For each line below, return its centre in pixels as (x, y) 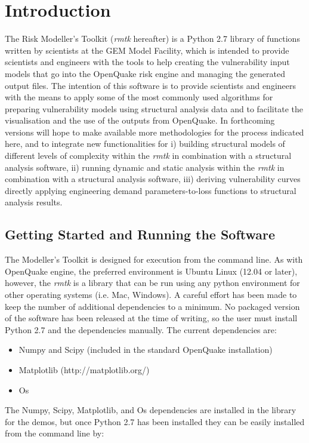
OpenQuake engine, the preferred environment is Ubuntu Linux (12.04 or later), (151, 271)
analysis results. (34, 202)
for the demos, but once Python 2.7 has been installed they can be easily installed (155, 421)
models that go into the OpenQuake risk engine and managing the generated (145, 73)
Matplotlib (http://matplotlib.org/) (84, 369)
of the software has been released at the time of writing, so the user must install (151, 318)
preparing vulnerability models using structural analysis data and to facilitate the (154, 108)
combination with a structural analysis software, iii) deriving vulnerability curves (153, 179)
